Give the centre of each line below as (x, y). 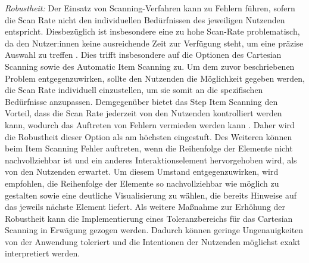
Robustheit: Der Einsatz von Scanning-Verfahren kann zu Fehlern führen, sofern (150, 8)
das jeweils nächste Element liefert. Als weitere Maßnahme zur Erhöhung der (145, 207)
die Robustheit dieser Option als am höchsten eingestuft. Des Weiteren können (149, 136)
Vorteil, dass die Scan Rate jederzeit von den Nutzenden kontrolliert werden (143, 113)
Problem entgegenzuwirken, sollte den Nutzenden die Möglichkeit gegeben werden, (155, 78)
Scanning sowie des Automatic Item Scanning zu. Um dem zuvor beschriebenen (150, 66)
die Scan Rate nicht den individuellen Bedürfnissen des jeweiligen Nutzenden (145, 19)
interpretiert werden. (43, 253)
